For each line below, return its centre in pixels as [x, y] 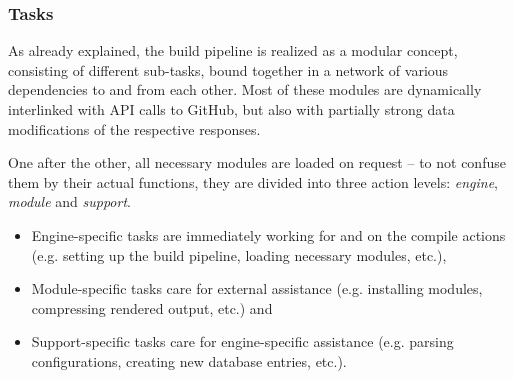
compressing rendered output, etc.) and [152, 307]
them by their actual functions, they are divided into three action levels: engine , [253, 181]
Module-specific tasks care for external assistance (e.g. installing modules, [257, 288]
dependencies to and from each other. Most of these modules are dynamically [245, 89]
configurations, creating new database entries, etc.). [189, 360]
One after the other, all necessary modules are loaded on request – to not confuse [257, 162]
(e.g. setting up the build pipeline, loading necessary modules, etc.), [239, 254]
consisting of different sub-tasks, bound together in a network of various [228, 69]
